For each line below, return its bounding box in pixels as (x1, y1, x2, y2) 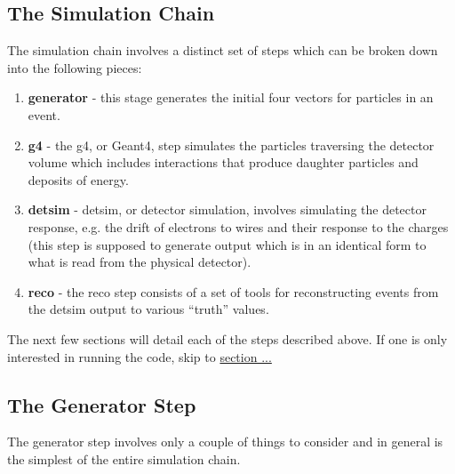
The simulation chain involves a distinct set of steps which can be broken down (7, 41, 438, 60)
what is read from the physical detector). (28, 253, 251, 271)
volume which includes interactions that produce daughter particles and (28, 153, 419, 172)
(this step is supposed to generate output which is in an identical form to (28, 235, 427, 253)
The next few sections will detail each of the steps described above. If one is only (7, 329, 448, 348)
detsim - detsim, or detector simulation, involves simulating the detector (28, 200, 427, 219)
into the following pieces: (7, 58, 142, 76)
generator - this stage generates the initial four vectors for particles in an (28, 88, 434, 107)
